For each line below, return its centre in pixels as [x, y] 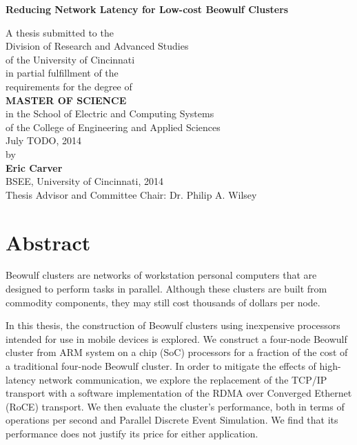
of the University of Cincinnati [70, 59]
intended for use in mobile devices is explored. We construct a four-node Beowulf [176, 338]
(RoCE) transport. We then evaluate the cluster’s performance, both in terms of [175, 406]
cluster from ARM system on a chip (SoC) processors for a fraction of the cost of [177, 352]
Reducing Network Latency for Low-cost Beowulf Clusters [147, 9]
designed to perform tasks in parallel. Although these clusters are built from [166, 289]
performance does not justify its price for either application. [132, 433]
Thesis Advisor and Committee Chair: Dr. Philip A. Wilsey [131, 194]
